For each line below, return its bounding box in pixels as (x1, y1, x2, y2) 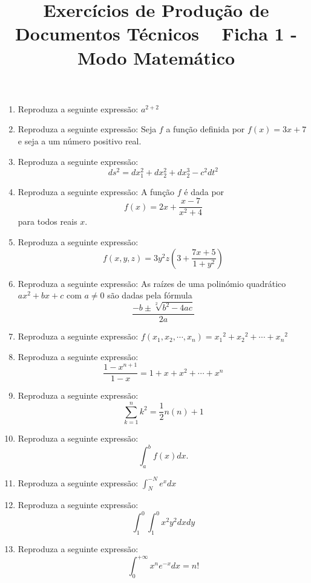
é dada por (184, 185, 224, 198)
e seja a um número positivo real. (18, 134, 142, 147)
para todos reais (18, 215, 77, 228)
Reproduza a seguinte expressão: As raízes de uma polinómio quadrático (18, 277, 286, 289)
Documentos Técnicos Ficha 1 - (15, 21, 298, 46)
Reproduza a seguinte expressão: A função (18, 185, 175, 198)
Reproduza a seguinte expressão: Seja (18, 123, 157, 135)
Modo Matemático (77, 45, 235, 69)
